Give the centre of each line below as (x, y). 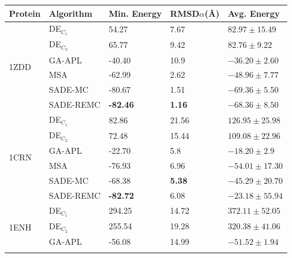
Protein (25, 13)
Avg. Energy (254, 13)
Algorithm (71, 13)
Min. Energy (135, 13)
